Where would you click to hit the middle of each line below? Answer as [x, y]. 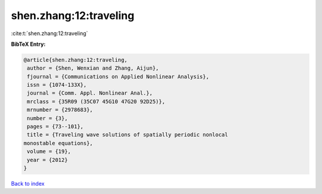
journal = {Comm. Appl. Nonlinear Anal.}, [90, 93]
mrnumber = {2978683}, [60, 110]
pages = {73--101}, [55, 127]
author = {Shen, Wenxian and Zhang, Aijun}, [93, 68]
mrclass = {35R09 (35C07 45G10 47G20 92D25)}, [96, 101]
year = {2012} [47, 160]
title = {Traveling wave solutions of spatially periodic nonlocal [128, 135]
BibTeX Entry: [28, 44]
